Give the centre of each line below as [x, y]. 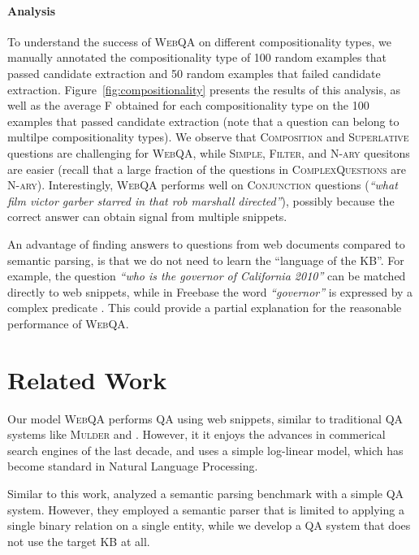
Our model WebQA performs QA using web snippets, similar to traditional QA [205, 418]
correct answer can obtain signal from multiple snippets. [147, 217]
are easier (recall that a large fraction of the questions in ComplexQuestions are [207, 169]
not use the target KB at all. [79, 541]
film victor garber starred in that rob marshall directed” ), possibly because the [201, 200]
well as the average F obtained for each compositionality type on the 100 [188, 105]
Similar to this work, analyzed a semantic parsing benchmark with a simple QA [206, 493]
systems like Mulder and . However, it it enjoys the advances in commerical [197, 434]
